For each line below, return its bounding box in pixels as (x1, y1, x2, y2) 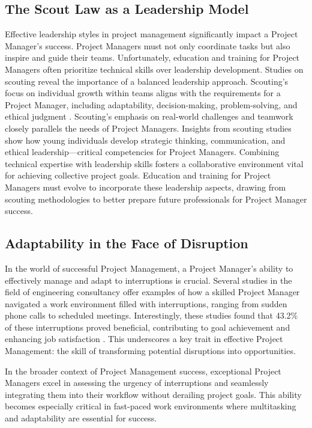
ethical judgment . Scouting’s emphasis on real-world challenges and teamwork (5, 110, 293, 123)
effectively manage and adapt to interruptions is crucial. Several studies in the (5, 274, 292, 286)
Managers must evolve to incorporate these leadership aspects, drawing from (5, 180, 286, 193)
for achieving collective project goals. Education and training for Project (5, 169, 271, 182)
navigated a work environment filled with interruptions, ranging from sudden (5, 297, 287, 310)
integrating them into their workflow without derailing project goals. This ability (5, 388, 302, 400)
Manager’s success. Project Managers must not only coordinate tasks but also (5, 39, 290, 52)
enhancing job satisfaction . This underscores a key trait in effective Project (5, 332, 283, 345)
